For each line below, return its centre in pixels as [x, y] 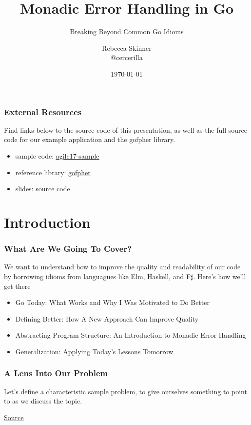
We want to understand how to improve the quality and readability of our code [122, 267]
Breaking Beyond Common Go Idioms [127, 31]
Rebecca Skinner [127, 48]
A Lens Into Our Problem [56, 373]
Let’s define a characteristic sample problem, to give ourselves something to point [125, 391]
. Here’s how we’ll [220, 276]
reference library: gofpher [53, 172]
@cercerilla [127, 57]
